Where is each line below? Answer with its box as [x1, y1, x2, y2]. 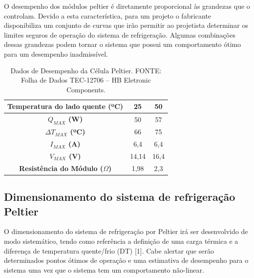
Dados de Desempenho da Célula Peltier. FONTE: [10, 65, 162, 75]
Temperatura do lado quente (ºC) [7, 101, 124, 111]
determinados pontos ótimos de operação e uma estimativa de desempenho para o [4, 255, 249, 265]
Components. [66, 84, 106, 94]
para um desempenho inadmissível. [4, 48, 108, 59]
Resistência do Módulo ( [19, 163, 104, 173]
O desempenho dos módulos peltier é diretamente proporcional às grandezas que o [4, 1, 250, 11]
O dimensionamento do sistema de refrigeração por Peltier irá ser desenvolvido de [4, 226, 248, 236]
